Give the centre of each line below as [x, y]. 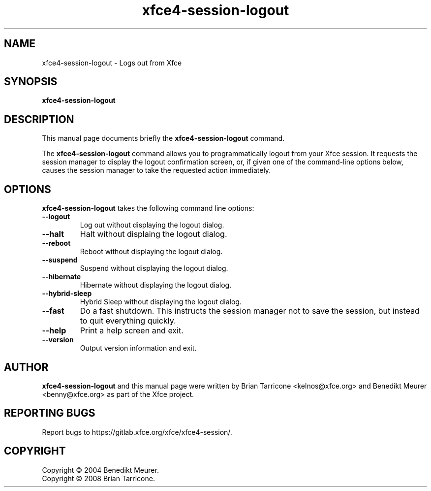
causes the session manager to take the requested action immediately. [156, 170]
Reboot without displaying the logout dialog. [151, 252]
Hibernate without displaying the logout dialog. [156, 285]
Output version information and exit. [138, 348]
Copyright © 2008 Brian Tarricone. [98, 478]
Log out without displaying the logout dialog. [152, 225]
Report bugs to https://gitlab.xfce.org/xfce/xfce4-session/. [137, 432]
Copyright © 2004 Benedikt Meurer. [100, 470]
